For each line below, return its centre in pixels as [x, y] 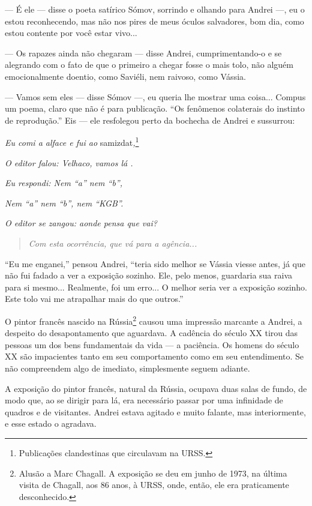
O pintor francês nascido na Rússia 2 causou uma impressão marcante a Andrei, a [154, 320]
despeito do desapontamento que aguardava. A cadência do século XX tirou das [151, 333]
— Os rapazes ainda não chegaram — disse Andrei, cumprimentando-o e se [143, 53]
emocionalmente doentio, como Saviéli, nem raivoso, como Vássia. [125, 76]
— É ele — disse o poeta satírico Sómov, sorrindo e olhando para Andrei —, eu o [155, 9]
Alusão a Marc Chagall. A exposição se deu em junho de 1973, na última [153, 473]
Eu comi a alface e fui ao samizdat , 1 [72, 141]
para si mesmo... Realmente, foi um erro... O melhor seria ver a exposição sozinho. [156, 287]
